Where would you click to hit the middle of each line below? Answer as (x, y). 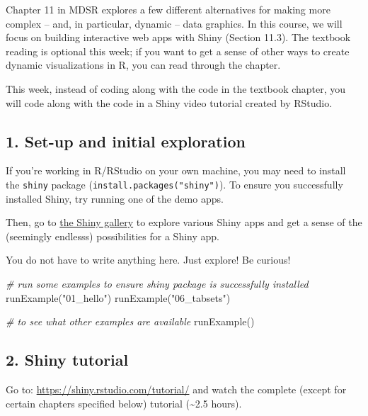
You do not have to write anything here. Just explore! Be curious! (148, 260)
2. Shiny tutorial (67, 360)
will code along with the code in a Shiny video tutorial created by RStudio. (169, 102)
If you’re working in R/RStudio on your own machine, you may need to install (176, 170)
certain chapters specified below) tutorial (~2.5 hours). (124, 403)
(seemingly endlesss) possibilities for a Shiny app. (113, 236)
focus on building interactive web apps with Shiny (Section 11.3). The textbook (178, 37)
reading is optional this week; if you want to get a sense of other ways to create (178, 51)
